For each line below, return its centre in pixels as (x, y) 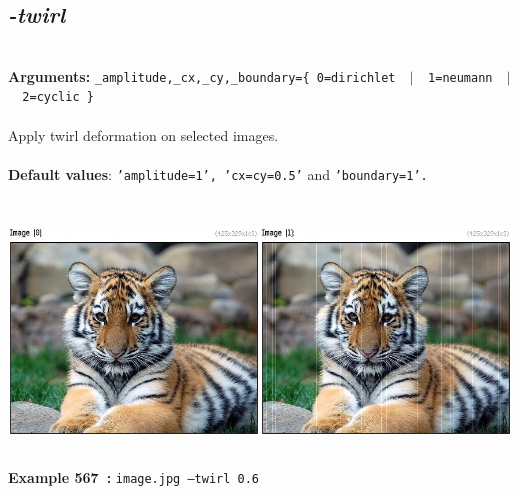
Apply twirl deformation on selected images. (143, 134)
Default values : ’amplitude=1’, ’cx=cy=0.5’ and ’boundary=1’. (218, 173)
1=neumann (460, 77)
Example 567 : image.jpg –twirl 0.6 (133, 476)
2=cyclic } (58, 97)
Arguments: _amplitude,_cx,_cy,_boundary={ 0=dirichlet (202, 75)
